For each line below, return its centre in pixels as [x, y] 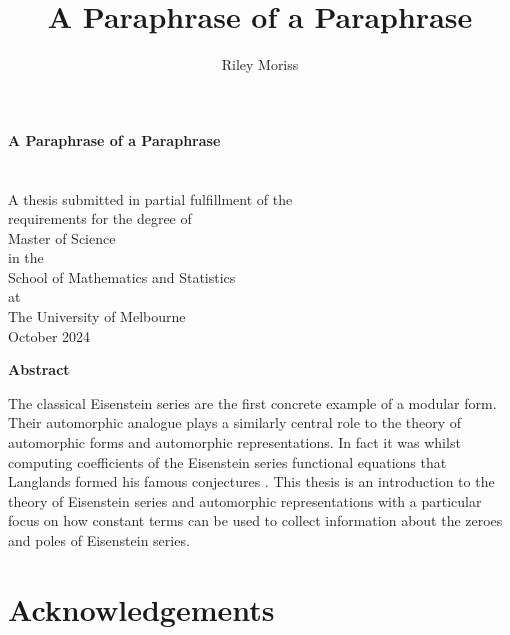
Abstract [39, 369]
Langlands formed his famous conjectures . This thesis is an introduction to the [251, 481]
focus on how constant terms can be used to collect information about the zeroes [255, 520]
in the [26, 257]
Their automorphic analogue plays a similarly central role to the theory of [235, 422]
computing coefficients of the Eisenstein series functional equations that [227, 461]
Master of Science [62, 237]
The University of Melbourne [97, 316]
